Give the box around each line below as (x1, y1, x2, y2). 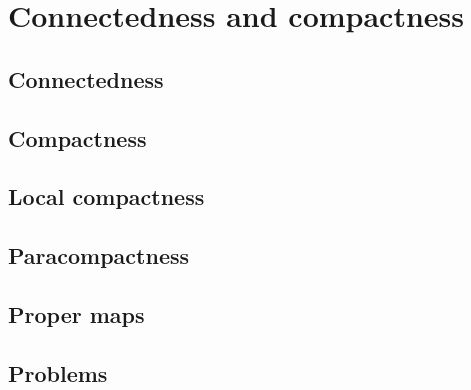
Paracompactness (8, 240, 190, 271)
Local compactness (8, 181, 205, 212)
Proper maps (8, 298, 145, 329)
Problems (8, 357, 108, 388)
